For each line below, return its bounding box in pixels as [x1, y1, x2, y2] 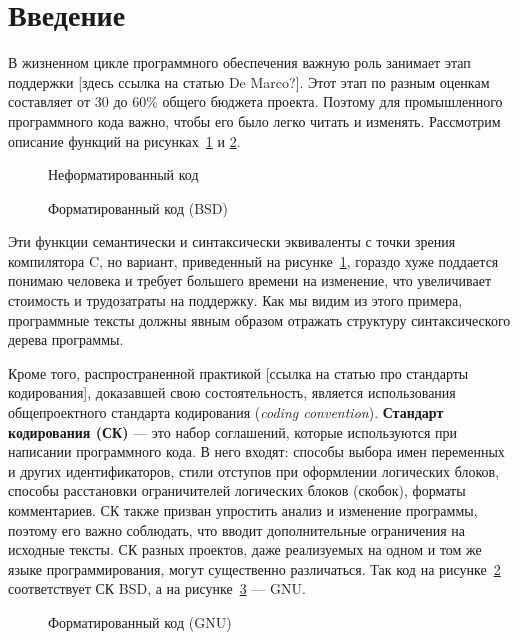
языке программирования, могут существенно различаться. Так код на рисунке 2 [8, 558, 501, 579]
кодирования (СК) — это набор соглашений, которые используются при [8, 421, 457, 442]
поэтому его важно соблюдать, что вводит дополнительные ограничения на [8, 519, 465, 540]
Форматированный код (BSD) [48, 197, 229, 218]
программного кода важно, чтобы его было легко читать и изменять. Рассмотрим [8, 110, 501, 131]
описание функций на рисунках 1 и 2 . [8, 130, 241, 151]
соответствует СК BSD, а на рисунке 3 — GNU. [8, 578, 306, 599]
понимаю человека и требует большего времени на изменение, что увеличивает [8, 270, 492, 291]
